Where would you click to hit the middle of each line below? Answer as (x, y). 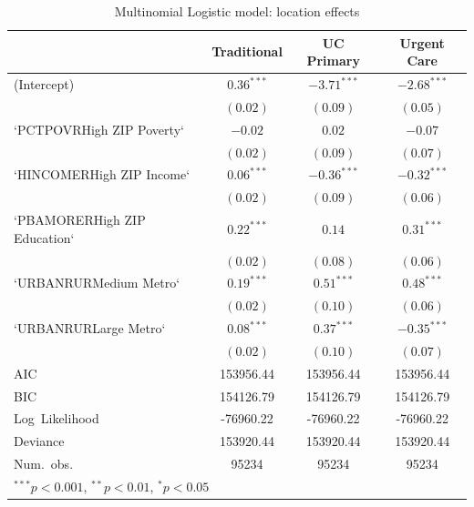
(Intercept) (44, 84)
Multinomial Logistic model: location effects (237, 11)
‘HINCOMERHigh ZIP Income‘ (102, 174)
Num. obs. (44, 464)
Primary (333, 61)
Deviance (39, 441)
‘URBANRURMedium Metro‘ (97, 283)
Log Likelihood (57, 418)
